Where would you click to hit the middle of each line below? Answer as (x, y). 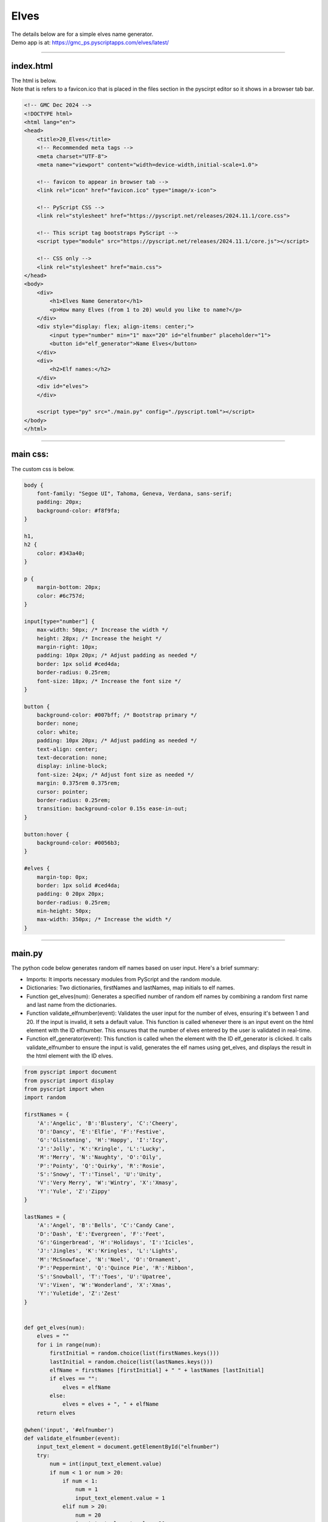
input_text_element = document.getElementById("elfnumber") (128, 1447)
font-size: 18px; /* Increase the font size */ (109, 681)
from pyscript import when (64, 1089)
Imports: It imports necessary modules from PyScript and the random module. (124, 979)
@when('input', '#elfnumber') (69, 1430)
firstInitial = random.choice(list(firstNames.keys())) (135, 1353)
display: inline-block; (72, 766)
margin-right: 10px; (67, 647)
